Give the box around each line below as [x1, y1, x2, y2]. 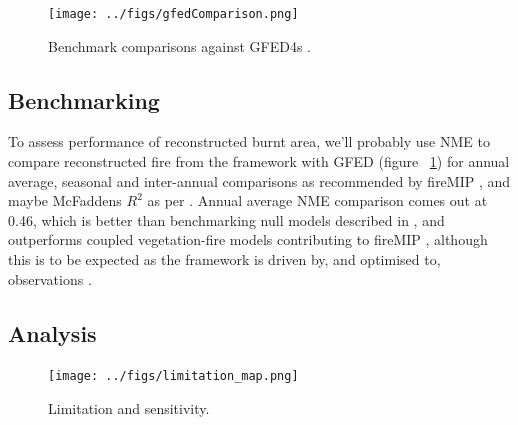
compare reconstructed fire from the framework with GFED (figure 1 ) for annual [8, 151, 510, 172]
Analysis [8, 317, 97, 348]
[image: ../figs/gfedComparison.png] [48, 7, 299, 21]
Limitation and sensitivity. [48, 398, 210, 419]
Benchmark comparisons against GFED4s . [48, 35, 311, 56]
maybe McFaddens [8, 190, 122, 211]
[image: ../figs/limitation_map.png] [48, 369, 299, 384]
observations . [8, 268, 92, 289]
